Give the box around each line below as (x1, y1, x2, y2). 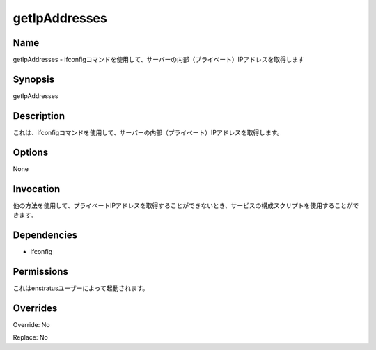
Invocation (13, 183, 61, 195)
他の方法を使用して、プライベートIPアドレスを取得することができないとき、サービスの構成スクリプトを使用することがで (13, 201, 359, 209)
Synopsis (13, 73, 55, 85)
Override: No (13, 320, 50, 328)
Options (13, 146, 49, 158)
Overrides (13, 302, 58, 314)
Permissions (13, 265, 69, 278)
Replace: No (13, 333, 48, 342)
